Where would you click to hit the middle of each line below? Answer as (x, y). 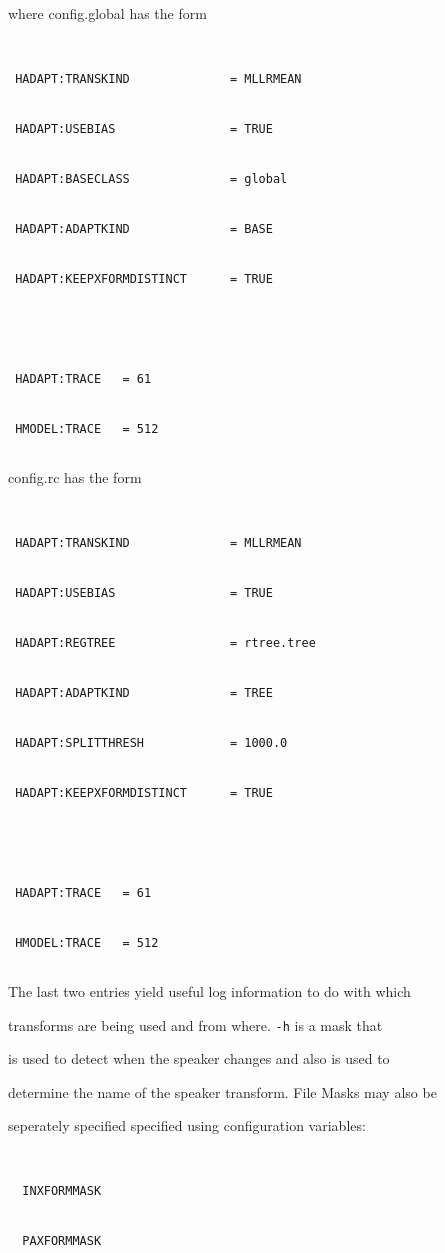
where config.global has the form (107, 13)
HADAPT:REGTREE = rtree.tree (165, 642)
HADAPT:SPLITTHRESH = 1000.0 (151, 742)
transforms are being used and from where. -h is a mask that (195, 1024)
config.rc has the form (75, 477)
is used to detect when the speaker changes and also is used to (199, 1058)
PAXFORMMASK (62, 1241)
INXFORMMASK (62, 1191)
